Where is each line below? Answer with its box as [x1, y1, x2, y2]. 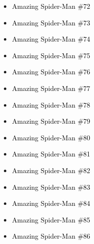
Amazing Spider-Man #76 [12, 67, 91, 77]
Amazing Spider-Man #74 [12, 34, 91, 44]
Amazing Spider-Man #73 [12, 17, 91, 27]
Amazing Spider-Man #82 [12, 165, 91, 175]
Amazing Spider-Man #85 [12, 214, 91, 224]
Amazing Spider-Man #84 [12, 198, 91, 208]
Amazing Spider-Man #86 [12, 231, 91, 241]
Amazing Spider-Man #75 [12, 50, 91, 60]
